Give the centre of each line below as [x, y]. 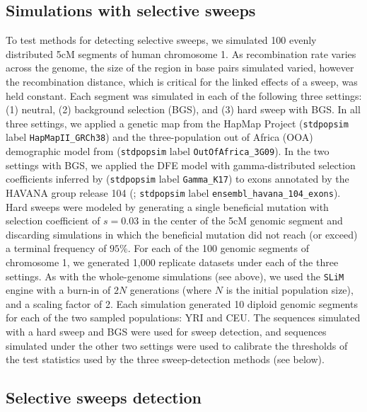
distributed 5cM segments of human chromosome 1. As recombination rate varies [181, 53]
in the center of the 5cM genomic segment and [242, 221]
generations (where [171, 290]
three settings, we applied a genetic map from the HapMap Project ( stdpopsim [177, 123]
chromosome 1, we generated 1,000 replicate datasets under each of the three [172, 262]
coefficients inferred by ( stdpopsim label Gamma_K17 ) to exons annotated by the [177, 179]
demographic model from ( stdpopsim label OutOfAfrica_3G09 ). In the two [168, 151]
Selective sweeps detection [104, 397]
